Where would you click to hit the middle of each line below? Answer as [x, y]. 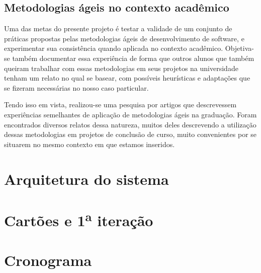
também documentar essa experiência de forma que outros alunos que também [133, 58]
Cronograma [48, 260]
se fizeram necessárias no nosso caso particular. [76, 87]
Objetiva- [239, 48]
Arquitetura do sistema [86, 179]
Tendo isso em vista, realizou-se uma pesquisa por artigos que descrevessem [120, 105]
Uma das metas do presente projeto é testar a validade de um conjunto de [118, 28]
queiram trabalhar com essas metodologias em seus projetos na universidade [121, 68]
